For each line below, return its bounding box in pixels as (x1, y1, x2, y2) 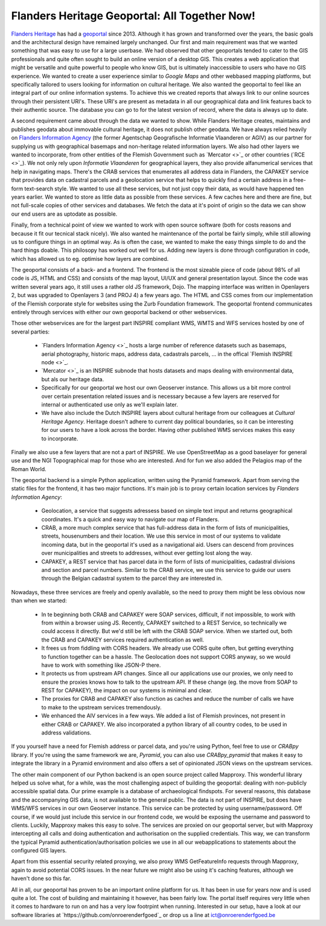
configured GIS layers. (11, 847, 67, 854)
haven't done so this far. (11, 875, 72, 882)
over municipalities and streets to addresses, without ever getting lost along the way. (41, 550, 252, 557)
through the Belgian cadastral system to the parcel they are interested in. (41, 574, 223, 582)
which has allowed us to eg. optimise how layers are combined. (11, 255, 169, 262)
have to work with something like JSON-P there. (41, 661, 161, 669)
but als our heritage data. (41, 375, 104, 383)
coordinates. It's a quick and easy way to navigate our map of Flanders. (41, 515, 220, 522)
